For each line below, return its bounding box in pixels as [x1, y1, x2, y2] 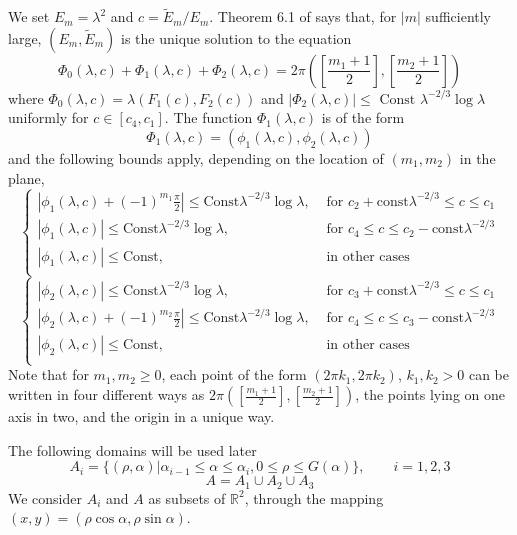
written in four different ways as [8, 384, 205, 404]
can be [468, 364, 510, 385]
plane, [8, 167, 45, 188]
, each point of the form [161, 364, 307, 385]
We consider [8, 487, 83, 508]
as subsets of [148, 487, 226, 508]
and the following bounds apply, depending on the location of [8, 148, 384, 168]
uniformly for [8, 107, 89, 128]
